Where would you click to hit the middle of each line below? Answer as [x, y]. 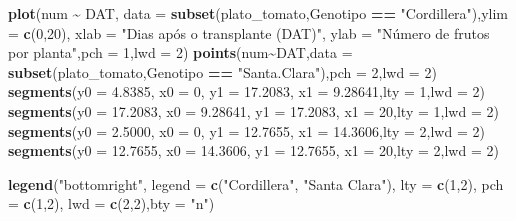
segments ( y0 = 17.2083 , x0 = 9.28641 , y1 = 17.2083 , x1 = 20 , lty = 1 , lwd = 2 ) [253, 110]
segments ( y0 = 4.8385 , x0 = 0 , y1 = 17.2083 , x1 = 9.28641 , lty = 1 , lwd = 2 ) [246, 91]
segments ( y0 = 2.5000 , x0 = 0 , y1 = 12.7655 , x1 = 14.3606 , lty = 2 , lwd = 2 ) [246, 130]
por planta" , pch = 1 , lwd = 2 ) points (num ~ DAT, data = [180, 52]
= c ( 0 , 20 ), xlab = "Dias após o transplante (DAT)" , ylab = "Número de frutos [249, 32]
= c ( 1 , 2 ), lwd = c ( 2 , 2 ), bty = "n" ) [111, 203]
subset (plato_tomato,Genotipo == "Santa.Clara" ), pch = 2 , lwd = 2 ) [222, 71]
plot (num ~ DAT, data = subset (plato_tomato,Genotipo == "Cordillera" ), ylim [258, 13]
